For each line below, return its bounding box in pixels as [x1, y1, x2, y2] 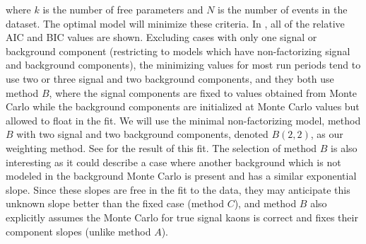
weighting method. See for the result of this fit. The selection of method [6, 140, 317, 155]
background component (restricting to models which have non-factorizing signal [6, 43, 350, 58]
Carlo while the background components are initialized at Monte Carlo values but [6, 99, 360, 114]
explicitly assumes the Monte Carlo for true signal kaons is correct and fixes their [6, 209, 358, 224]
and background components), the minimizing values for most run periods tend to [6, 57, 361, 72]
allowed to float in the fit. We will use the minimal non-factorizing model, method [6, 112, 361, 127]
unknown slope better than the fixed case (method [6, 196, 224, 211]
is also [331, 140, 358, 155]
